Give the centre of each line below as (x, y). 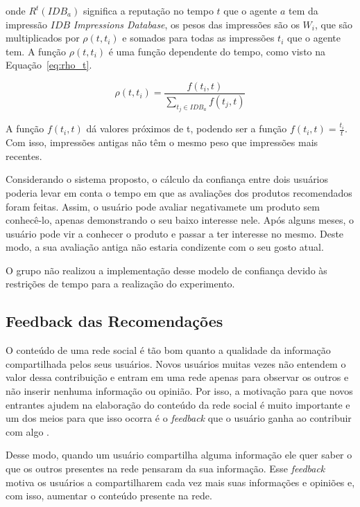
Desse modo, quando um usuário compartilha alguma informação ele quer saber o (179, 455)
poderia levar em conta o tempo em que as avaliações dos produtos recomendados (179, 192)
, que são (334, 24)
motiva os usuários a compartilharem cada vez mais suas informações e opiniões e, (180, 482)
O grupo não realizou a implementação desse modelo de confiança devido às (166, 270)
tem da (303, 10)
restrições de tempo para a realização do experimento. (120, 284)
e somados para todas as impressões (198, 38)
